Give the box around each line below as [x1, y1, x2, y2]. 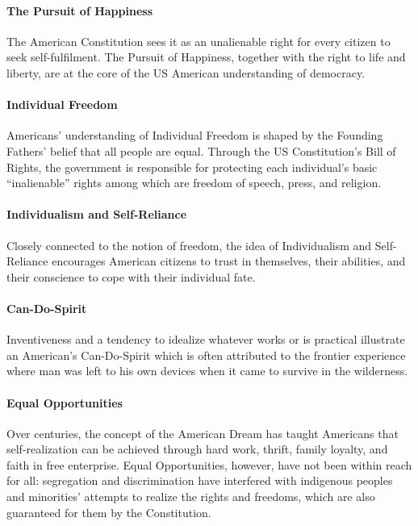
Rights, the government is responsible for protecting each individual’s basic [6, 158, 378, 175]
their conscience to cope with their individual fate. [6, 268, 256, 285]
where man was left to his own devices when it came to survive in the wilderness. [6, 362, 408, 379]
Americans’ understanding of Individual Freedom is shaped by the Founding [6, 127, 383, 144]
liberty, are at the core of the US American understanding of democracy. [6, 64, 366, 81]
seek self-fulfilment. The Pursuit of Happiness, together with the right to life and [6, 48, 406, 65]
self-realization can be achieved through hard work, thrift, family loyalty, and [6, 440, 388, 457]
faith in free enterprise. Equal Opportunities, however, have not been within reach [6, 456, 412, 473]
